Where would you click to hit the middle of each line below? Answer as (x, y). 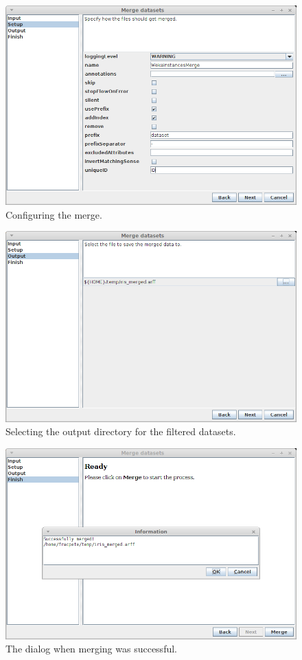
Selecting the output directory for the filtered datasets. (121, 431)
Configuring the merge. (54, 214)
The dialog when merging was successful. (91, 649)
